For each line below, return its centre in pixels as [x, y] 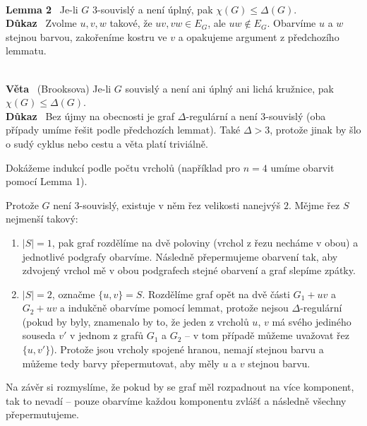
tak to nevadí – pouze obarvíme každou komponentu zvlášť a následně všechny [176, 400]
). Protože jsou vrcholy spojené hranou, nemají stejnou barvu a [187, 349]
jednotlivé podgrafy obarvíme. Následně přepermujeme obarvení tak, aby [180, 256]
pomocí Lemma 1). [47, 181]
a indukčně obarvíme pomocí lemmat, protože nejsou [174, 308]
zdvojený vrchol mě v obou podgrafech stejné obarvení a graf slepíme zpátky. [189, 270]
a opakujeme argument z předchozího [259, 36]
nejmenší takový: [42, 219]
